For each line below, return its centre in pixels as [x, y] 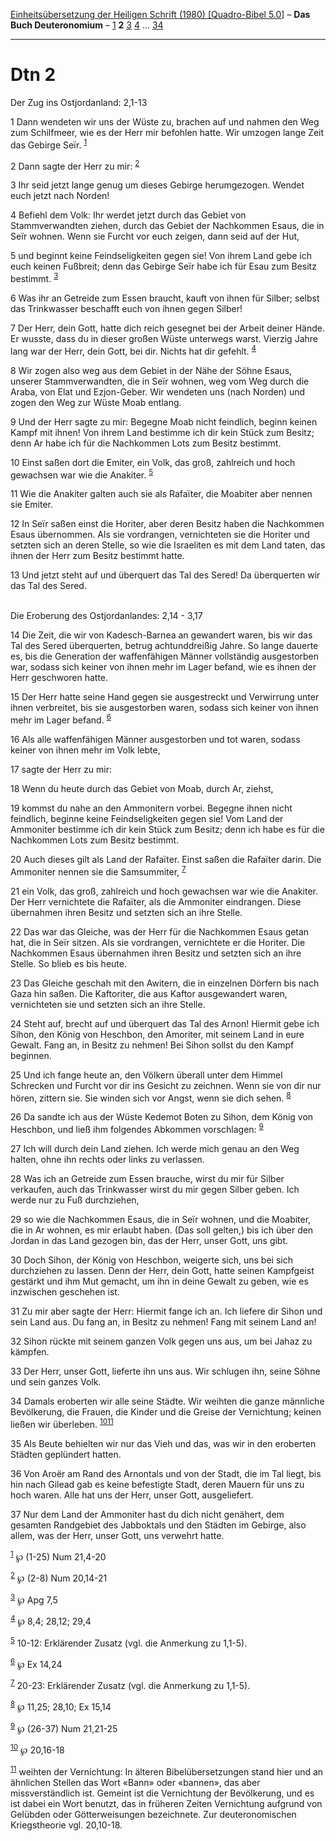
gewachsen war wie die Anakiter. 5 [82, 474]
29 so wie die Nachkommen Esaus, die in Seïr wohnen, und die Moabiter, [161, 1219]
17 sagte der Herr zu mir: [61, 769]
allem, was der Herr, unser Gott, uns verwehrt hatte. [117, 1535]
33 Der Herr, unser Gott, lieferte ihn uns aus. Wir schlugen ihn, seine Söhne [165, 1371]
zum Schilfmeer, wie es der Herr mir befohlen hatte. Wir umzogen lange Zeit [167, 132]
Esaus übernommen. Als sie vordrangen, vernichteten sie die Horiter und [160, 535]
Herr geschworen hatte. [59, 678]
